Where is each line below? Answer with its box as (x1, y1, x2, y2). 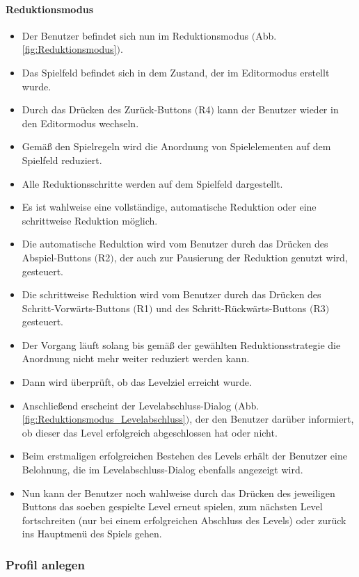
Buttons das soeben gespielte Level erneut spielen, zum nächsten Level (22, 499, 323, 514)
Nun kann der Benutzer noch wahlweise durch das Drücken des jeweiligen (22, 485, 335, 500)
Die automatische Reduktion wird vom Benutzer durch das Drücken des (22, 236, 328, 251)
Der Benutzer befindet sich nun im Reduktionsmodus (22, 28, 249, 42)
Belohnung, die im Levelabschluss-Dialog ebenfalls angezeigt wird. (22, 462, 303, 477)
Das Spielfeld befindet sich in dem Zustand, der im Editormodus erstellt (22, 65, 330, 79)
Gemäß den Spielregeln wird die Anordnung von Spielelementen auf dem (22, 139, 331, 154)
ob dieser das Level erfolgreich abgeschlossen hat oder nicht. (22, 425, 278, 439)
